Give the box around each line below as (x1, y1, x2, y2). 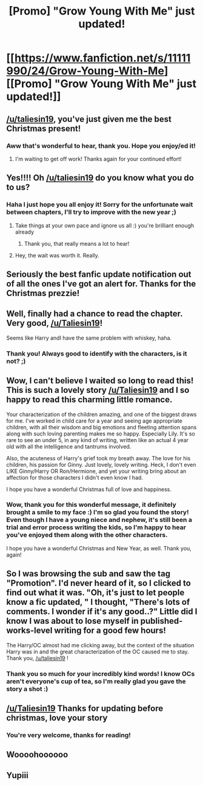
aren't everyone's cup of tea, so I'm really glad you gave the (6, 677, 186, 685)
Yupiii (6, 770, 28, 781)
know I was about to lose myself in (6, 616, 139, 626)
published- (140, 616, 183, 626)
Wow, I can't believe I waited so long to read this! (6, 375, 194, 386)
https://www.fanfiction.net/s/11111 (14, 51, 191, 65)
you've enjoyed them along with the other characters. (6, 531, 168, 540)
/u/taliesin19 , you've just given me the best (6, 114, 171, 124)
